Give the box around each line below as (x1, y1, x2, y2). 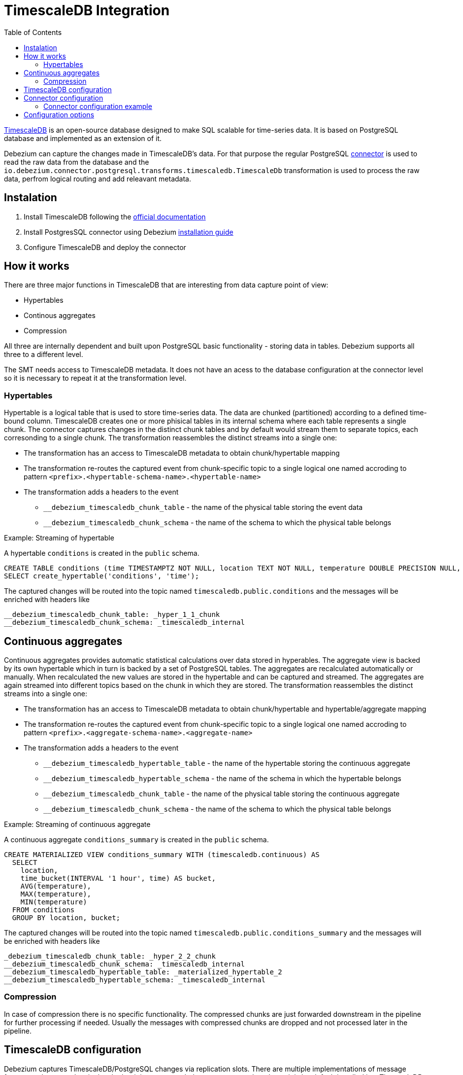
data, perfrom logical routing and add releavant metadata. (4, 174, 192, 183)
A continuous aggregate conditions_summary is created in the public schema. (4, 835, 269, 844)
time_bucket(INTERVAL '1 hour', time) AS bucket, (20, 874, 216, 883)
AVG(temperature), (20, 882, 92, 891)
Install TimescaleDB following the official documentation (24, 212, 206, 221)
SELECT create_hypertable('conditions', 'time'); (4, 572, 199, 580)
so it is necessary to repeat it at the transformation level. (4, 374, 187, 383)
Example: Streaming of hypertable (4, 534, 114, 542)
